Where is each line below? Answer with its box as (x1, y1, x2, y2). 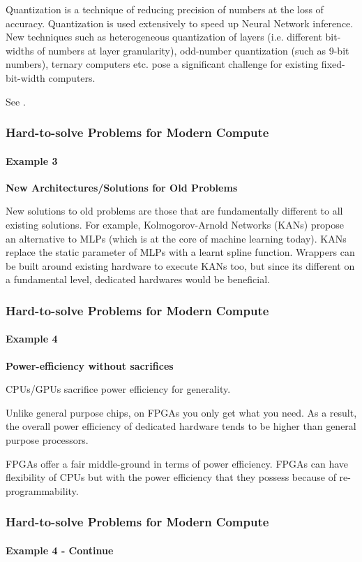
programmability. (6, 483, 79, 498)
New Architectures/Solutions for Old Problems (6, 180, 238, 194)
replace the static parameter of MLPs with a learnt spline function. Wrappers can (6, 245, 355, 259)
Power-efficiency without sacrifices (6, 358, 174, 373)
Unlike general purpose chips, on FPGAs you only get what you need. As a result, (6, 405, 357, 419)
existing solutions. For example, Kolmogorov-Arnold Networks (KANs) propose (6, 217, 345, 231)
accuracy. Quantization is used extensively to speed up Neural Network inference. (6, 15, 354, 30)
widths (6, 43, 34, 57)
